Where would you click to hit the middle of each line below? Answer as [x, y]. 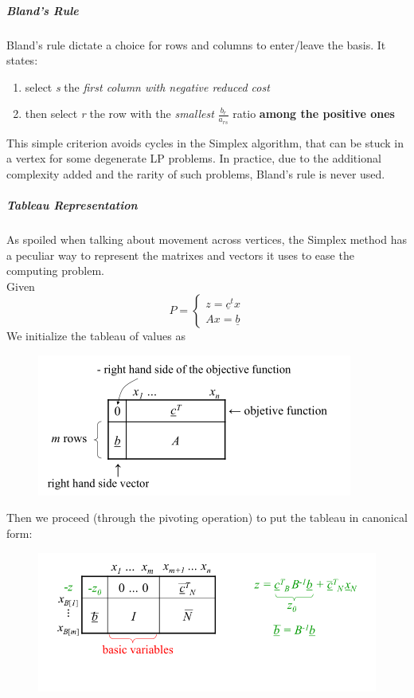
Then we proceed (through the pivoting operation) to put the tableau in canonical [207, 518]
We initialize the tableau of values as [96, 336]
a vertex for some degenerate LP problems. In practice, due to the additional [194, 158]
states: [22, 60]
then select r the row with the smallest [119, 114]
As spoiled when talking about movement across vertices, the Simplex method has [207, 239]
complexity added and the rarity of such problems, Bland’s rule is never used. [196, 173]
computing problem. [55, 271]
